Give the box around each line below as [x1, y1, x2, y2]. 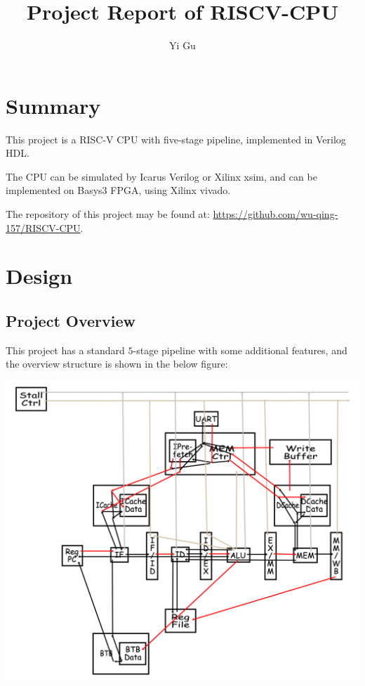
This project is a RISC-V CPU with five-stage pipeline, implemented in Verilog [6, 131, 346, 146]
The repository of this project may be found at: [6, 207, 210, 221]
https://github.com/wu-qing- [213, 207, 338, 221]
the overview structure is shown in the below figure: [6, 356, 228, 371]
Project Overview [6, 309, 136, 331]
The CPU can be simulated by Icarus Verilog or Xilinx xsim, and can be [6, 169, 317, 183]
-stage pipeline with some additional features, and [133, 342, 347, 357]
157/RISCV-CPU [6, 220, 81, 235]
